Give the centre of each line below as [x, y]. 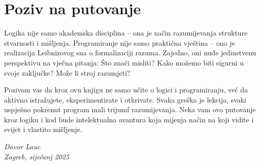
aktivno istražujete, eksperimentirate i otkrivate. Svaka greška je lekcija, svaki [125, 99]
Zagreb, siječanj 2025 [37, 156]
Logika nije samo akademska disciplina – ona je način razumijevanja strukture [126, 33]
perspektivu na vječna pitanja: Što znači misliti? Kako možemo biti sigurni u [124, 62]
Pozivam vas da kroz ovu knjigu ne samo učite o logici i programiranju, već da [126, 90]
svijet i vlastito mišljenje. [43, 129]
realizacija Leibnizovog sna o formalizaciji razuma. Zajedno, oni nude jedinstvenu [130, 53]
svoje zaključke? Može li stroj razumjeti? [67, 72]
